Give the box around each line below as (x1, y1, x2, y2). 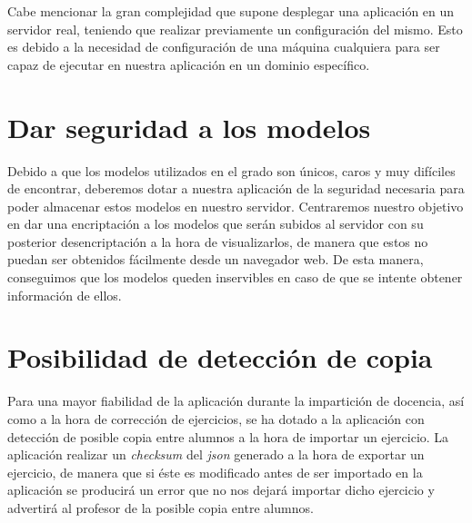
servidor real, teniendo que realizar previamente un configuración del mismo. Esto (7, 19, 463, 38)
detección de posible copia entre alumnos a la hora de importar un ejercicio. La (7, 427, 449, 446)
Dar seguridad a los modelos (7, 108, 371, 145)
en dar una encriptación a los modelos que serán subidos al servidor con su (7, 214, 424, 233)
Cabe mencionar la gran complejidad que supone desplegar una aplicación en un (7, 2, 455, 20)
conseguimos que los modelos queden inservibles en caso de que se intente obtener (7, 268, 463, 287)
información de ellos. (7, 285, 122, 304)
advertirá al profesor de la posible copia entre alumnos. (7, 498, 314, 517)
